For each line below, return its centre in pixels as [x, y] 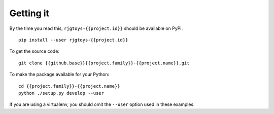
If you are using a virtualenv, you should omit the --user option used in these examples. [102, 104]
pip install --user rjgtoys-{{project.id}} [73, 40]
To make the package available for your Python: [59, 74]
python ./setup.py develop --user [61, 93]
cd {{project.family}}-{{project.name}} [69, 86]
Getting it [29, 13]
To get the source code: [34, 51]
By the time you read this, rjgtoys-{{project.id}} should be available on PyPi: [96, 28]
